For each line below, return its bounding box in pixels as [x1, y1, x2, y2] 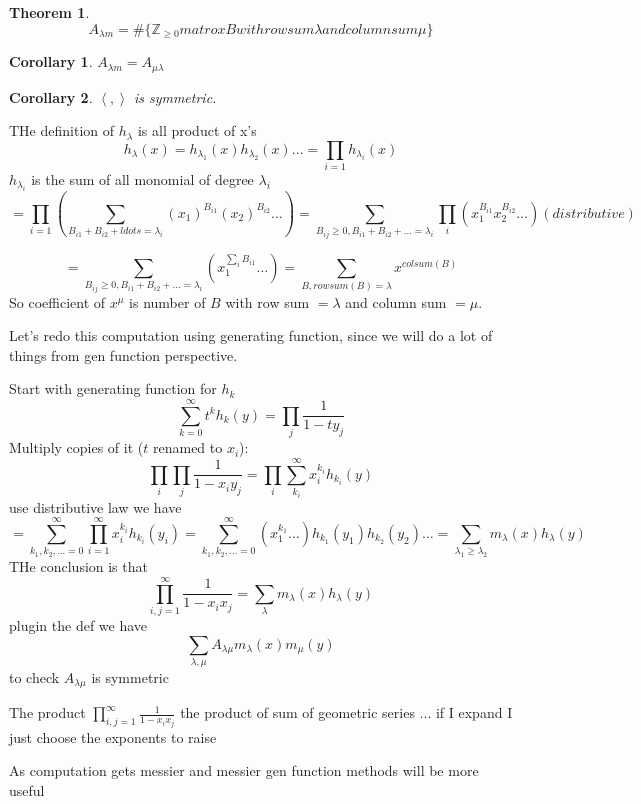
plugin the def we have [9, 614, 148, 635]
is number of [129, 291, 206, 312]
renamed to [152, 437, 223, 458]
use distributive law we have [9, 496, 182, 517]
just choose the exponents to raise [9, 726, 217, 747]
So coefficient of [9, 291, 106, 312]
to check [9, 666, 60, 687]
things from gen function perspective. [9, 344, 238, 365]
